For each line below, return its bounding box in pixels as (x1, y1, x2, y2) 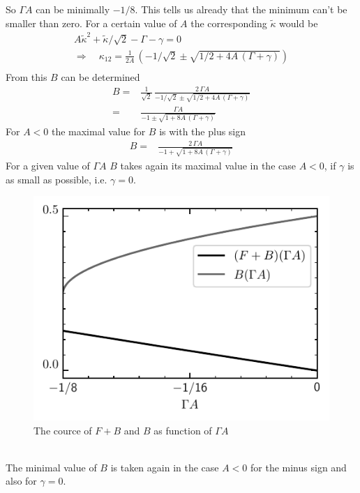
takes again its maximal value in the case (120, 158, 296, 172)
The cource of (33, 423, 92, 437)
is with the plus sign (159, 124, 246, 139)
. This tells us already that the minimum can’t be (135, 2, 347, 16)
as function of (153, 423, 212, 437)
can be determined (61, 70, 140, 84)
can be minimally (36, 2, 110, 16)
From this (6, 70, 47, 84)
